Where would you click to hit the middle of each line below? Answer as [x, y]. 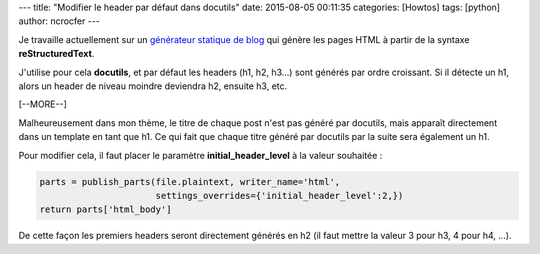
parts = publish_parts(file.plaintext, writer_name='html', [190, 181]
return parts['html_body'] [105, 209]
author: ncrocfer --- [59, 21]
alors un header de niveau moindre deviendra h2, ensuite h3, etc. [153, 86]
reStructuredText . [56, 54]
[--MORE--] [42, 104]
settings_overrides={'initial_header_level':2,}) [279, 195]
